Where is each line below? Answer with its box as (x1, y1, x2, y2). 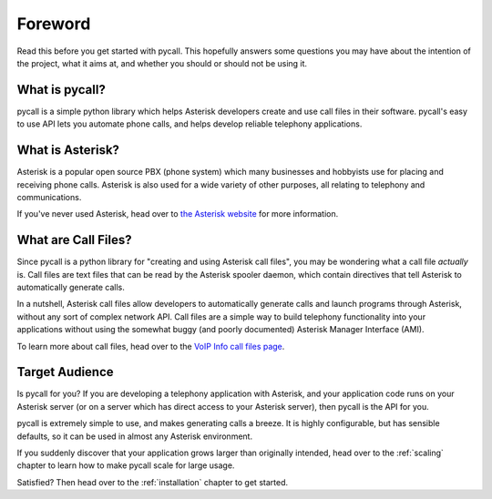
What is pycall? (16, 82, 107, 97)
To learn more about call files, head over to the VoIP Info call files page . (16, 341, 285, 351)
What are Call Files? (16, 232, 132, 248)
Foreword (16, 14, 91, 34)
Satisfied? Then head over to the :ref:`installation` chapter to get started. (16, 476, 289, 487)
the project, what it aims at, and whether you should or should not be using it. (16, 57, 308, 68)
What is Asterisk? (16, 142, 120, 158)
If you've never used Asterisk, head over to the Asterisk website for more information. (16, 209, 339, 219)
